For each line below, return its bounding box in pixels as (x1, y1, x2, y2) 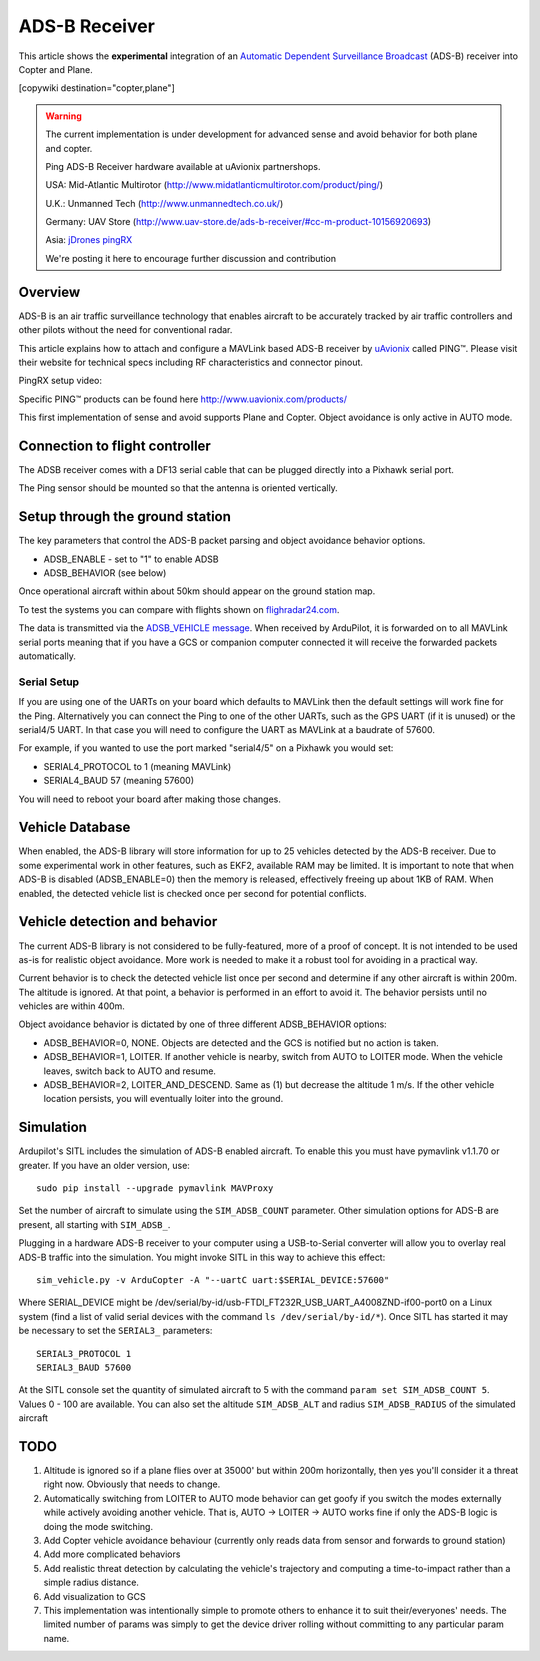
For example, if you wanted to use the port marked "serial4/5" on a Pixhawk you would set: (18, 742, 394, 754)
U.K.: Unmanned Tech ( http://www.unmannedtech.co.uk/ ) (45, 197, 284, 209)
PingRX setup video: (18, 375, 103, 387)
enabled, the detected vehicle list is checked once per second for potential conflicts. (18, 887, 367, 899)
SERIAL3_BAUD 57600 (36, 1362, 132, 1373)
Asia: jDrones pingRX (45, 234, 133, 246)
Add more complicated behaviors (43, 1548, 181, 1560)
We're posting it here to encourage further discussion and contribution (45, 252, 337, 264)
